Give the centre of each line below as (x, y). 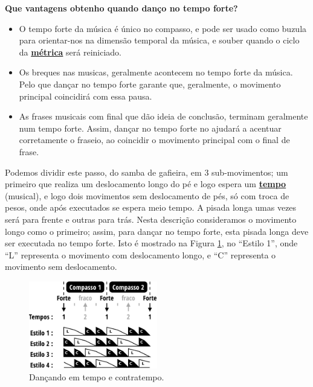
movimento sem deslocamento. (61, 267)
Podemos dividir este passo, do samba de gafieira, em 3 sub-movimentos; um (147, 172)
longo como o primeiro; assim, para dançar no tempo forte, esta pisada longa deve (157, 231)
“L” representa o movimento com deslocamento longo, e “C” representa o (140, 254)
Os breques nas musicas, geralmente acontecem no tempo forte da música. (156, 72)
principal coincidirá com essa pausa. (86, 96)
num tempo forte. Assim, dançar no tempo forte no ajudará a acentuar (150, 128)
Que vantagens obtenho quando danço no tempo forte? (121, 8)
